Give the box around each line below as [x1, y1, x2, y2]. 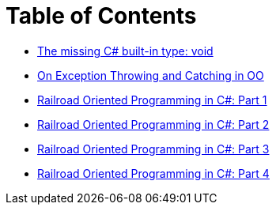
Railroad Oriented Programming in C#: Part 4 [37, 166, 270, 180]
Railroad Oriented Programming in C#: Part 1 [37, 92, 267, 107]
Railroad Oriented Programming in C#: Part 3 [37, 141, 270, 156]
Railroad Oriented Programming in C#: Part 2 [37, 117, 270, 131]
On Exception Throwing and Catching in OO [37, 68, 264, 82]
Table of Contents [6, 2, 197, 29]
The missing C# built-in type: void [37, 43, 214, 58]
